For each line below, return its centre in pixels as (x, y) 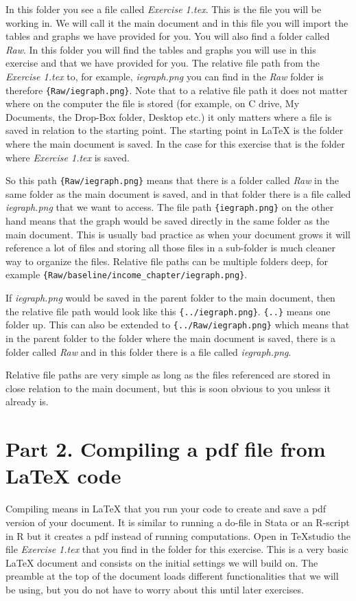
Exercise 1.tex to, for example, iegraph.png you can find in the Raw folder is (165, 76)
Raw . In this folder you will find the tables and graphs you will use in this (161, 49)
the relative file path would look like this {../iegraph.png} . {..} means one (168, 311)
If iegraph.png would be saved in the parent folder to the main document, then (170, 298)
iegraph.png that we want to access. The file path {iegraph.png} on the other (170, 207)
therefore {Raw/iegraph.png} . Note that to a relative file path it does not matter (177, 90)
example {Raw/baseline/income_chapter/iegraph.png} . (127, 274)
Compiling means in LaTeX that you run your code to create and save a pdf (166, 509)
